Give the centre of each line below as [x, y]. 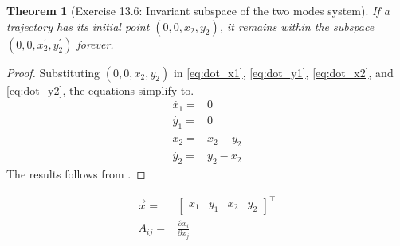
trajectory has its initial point [78, 26]
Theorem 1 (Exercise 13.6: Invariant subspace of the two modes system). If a [198, 10]
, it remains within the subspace [297, 26]
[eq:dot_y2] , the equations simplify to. [100, 90]
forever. [95, 43]
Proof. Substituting [53, 72]
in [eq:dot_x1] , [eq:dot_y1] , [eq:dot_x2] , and [283, 72]
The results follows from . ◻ [76, 174]
